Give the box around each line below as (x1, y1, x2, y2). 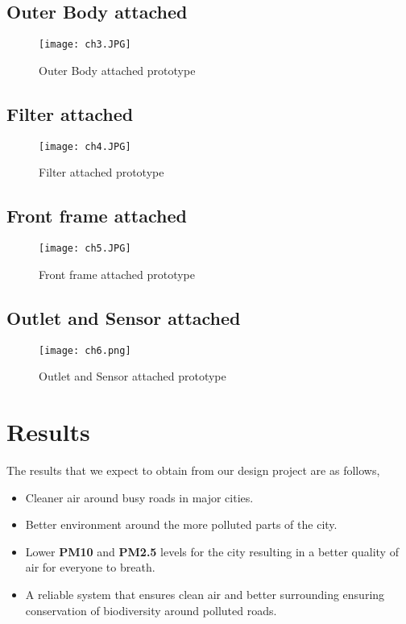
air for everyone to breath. (25, 559, 155, 576)
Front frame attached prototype (39, 265, 195, 282)
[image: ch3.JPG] (39, 39, 131, 51)
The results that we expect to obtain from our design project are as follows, (6, 461, 380, 478)
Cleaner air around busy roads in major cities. (25, 489, 254, 505)
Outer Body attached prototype (39, 61, 196, 78)
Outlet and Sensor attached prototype (39, 368, 226, 385)
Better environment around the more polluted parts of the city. (25, 516, 338, 533)
